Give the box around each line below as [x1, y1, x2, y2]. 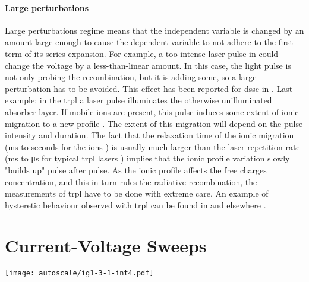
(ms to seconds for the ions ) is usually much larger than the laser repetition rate [5, 140, 300, 153]
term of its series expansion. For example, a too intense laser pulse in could [5, 47, 279, 59]
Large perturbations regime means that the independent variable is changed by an [5, 24, 304, 36]
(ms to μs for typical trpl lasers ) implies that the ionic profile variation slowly [5, 152, 290, 164]
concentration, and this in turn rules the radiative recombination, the [5, 175, 257, 188]
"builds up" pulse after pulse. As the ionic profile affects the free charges [5, 163, 267, 176]
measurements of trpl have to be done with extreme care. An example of [5, 187, 269, 199]
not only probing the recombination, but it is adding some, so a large [5, 71, 257, 83]
